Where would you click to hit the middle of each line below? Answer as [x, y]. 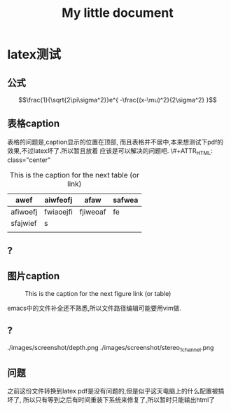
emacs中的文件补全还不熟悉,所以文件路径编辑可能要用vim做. [94, 308]
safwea [126, 200]
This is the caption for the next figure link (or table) [98, 293]
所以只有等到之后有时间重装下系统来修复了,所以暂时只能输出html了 [119, 400]
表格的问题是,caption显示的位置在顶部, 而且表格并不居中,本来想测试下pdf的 [115, 142]
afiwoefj [24, 212]
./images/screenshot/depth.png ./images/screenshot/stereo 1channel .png [111, 348]
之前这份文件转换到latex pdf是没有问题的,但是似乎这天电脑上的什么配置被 [113, 391]
